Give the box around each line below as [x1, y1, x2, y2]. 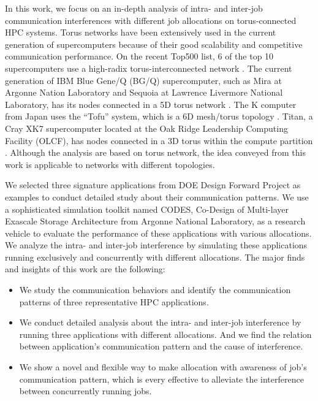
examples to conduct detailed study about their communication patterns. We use [5, 190, 309, 203]
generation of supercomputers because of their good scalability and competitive [5, 37, 303, 50]
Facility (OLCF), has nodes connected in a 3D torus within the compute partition [5, 134, 313, 147]
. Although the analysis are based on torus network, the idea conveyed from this [5, 146, 306, 159]
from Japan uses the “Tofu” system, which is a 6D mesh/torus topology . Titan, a [5, 110, 313, 123]
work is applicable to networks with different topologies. [5, 158, 215, 170]
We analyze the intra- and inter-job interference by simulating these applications [5, 239, 308, 251]
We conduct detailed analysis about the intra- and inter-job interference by [19, 316, 301, 329]
